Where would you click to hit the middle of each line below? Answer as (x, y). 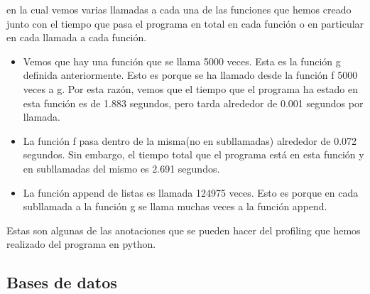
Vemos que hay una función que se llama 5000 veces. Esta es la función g (182, 61)
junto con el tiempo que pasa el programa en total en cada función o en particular (185, 23)
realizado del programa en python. (81, 244)
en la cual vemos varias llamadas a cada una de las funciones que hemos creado (179, 9)
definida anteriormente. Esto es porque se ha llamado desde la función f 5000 (190, 75)
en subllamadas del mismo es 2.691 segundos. (121, 168)
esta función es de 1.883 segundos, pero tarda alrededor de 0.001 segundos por (193, 103)
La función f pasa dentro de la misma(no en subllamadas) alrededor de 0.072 (190, 140)
